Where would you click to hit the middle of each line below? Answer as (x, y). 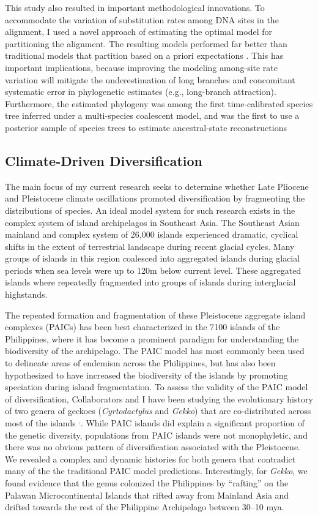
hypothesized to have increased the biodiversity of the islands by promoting (146, 375)
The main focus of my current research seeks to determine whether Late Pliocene (157, 186)
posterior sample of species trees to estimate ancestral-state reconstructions (146, 127)
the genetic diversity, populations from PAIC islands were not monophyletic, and (156, 435)
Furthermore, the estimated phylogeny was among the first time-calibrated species (159, 103)
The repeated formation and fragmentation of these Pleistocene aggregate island (155, 315)
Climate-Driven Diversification (104, 160)
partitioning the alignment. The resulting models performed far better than (146, 43)
